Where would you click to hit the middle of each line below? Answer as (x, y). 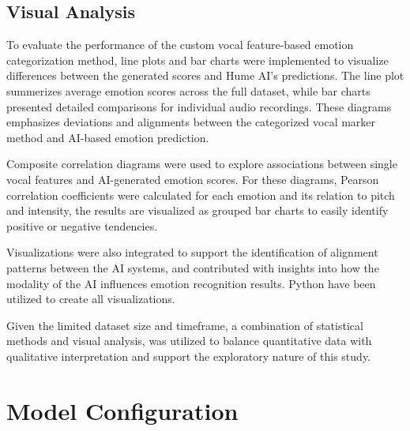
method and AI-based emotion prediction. (108, 137)
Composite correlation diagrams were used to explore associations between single (202, 164)
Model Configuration (122, 410)
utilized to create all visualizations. (91, 299)
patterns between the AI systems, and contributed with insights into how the (193, 267)
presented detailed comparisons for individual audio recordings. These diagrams (199, 106)
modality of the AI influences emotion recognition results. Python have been (191, 283)
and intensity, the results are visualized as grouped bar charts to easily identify (197, 210)
